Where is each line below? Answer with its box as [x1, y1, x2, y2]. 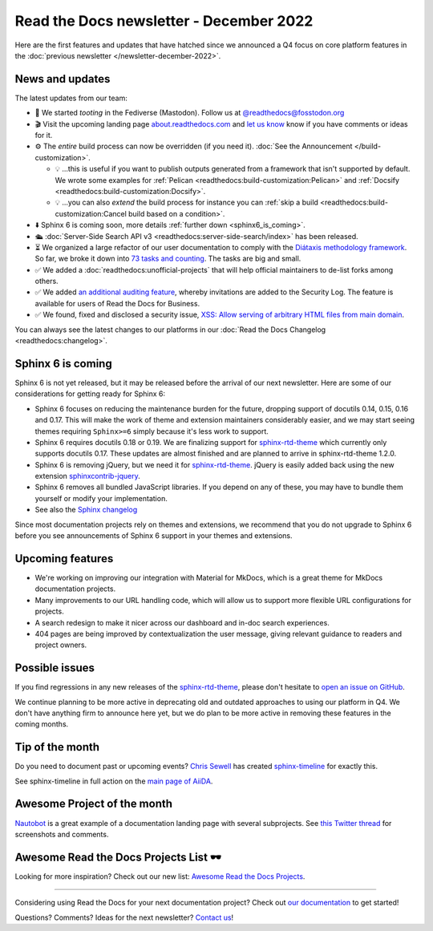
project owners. [34, 640, 87, 650]
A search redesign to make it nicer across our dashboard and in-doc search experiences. [34, 617, 330, 627]
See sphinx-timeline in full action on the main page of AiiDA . [14, 776, 213, 786]
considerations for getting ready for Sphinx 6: [14, 389, 166, 399]
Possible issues [14, 662, 95, 675]
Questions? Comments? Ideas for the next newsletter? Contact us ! [14, 913, 234, 922]
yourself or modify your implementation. [34, 493, 168, 503]
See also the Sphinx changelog [34, 505, 138, 515]
